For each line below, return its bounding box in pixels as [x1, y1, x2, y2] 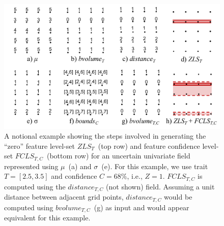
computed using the [4, 181, 66, 191]
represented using [4, 160, 59, 171]
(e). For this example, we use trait [101, 160, 208, 171]
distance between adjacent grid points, [4, 191, 124, 202]
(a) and [68, 160, 92, 171]
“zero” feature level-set [4, 140, 75, 151]
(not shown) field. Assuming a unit [106, 181, 215, 191]
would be [164, 191, 192, 202]
